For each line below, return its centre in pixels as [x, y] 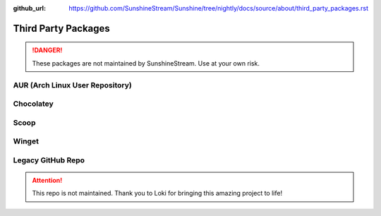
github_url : [29, 8]
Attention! [47, 180]
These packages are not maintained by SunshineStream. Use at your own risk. [146, 63]
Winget [26, 141]
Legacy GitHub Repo [49, 160]
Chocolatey [34, 104]
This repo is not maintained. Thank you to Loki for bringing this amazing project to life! [157, 193]
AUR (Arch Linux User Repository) [72, 85]
